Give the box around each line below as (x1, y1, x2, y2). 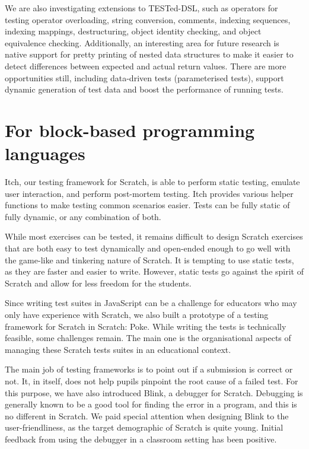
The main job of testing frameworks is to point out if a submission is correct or (5, 363, 293, 375)
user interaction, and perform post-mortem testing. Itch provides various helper (5, 187, 294, 199)
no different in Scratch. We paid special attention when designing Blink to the (5, 409, 289, 422)
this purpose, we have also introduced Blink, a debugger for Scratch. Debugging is (5, 386, 303, 399)
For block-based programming (5, 117, 255, 142)
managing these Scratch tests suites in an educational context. (5, 343, 231, 355)
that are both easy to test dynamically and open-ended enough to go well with (5, 242, 291, 254)
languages (5, 141, 85, 165)
